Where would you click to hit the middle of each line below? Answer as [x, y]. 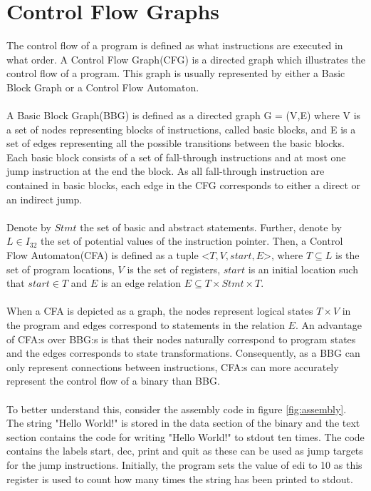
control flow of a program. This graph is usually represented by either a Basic [176, 73]
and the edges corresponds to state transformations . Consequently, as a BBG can [183, 353]
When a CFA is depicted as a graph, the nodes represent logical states [160, 311]
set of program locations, [61, 269]
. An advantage [328, 325]
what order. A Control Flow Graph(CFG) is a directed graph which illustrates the [186, 59]
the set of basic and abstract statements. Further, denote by [211, 227]
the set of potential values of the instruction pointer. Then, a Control [192, 241]
